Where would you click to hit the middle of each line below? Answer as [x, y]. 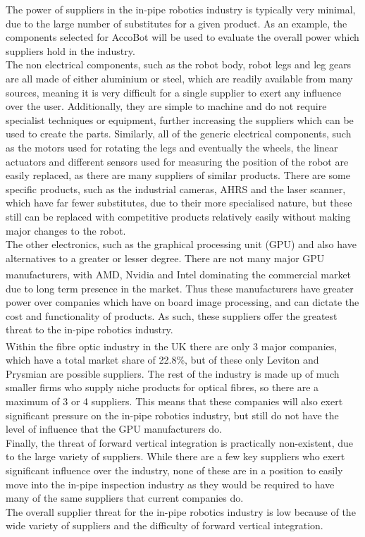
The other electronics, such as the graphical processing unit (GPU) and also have [181, 244]
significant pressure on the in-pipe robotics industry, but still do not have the [172, 415]
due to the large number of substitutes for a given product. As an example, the [177, 23]
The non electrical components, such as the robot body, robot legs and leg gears [179, 64]
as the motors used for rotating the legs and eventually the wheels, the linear [172, 147]
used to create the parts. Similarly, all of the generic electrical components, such [179, 134]
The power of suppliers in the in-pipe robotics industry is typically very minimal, [181, 9]
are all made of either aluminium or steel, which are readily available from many [179, 78]
